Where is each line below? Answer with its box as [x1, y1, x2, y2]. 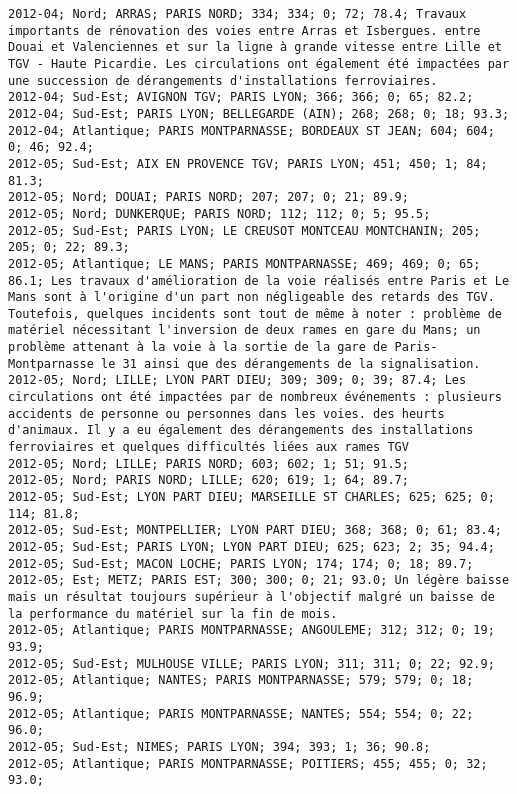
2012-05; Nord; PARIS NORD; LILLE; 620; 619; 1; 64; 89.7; [8, 473, 409, 488]
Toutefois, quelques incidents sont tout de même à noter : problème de [8, 306, 502, 321]
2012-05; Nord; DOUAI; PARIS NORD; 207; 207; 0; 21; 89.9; [8, 190, 409, 205]
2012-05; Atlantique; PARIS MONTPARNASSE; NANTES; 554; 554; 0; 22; [8, 706, 474, 721]
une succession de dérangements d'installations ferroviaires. [8, 73, 438, 88]
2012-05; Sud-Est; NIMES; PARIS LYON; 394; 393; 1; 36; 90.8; [8, 739, 431, 754]
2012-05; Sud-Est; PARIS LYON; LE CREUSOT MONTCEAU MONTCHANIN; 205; [8, 223, 481, 238]
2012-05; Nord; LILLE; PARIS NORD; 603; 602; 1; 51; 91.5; [8, 456, 409, 471]
